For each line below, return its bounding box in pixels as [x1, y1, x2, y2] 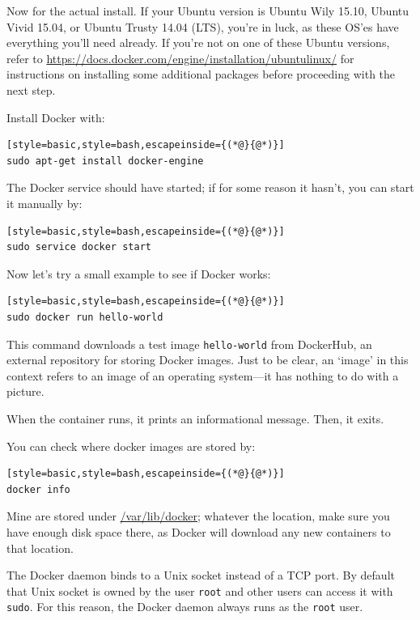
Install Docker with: [6, 108, 105, 125]
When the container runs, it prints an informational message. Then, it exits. [6, 410, 384, 427]
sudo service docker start [6, 241, 151, 253]
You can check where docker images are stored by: [6, 437, 256, 454]
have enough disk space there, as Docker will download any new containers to [6, 523, 391, 540]
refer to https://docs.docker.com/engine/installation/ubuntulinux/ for [6, 49, 354, 66]
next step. [6, 81, 56, 98]
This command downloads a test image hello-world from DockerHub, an [6, 335, 372, 352]
